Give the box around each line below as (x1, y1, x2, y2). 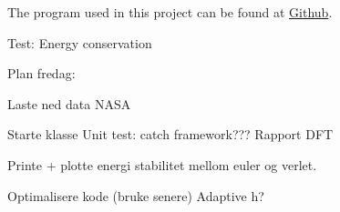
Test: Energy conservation (7, 33, 152, 52)
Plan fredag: (7, 64, 76, 83)
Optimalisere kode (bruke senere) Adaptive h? (7, 186, 264, 205)
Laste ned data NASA (7, 94, 131, 113)
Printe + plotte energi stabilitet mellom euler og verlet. (7, 155, 317, 174)
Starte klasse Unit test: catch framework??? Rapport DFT (7, 125, 334, 144)
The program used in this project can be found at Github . (7, 3, 333, 21)
